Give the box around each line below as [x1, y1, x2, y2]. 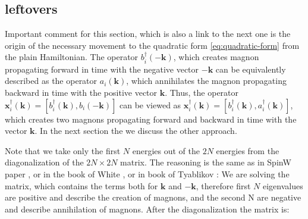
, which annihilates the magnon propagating [126, 74, 287, 87]
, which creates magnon [173, 51, 259, 63]
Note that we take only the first [5, 144, 121, 157]
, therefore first [196, 179, 251, 192]
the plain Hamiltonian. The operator [5, 51, 139, 63]
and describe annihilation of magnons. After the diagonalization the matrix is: [5, 202, 290, 215]
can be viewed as [120, 98, 181, 111]
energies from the [216, 144, 279, 157]
